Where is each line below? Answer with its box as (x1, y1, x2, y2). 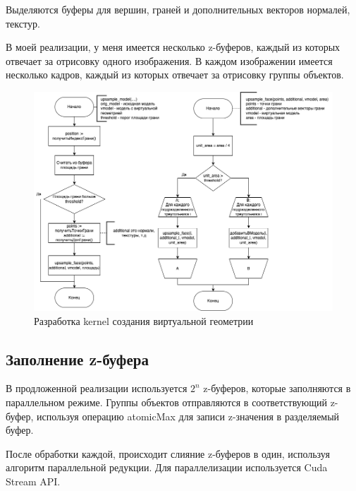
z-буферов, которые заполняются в (203, 381, 351, 396)
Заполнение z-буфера (6, 348, 149, 369)
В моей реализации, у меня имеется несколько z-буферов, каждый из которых (6, 40, 340, 54)
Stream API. (6, 473, 61, 488)
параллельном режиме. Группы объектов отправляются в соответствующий (6, 394, 327, 409)
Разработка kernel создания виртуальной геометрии (34, 313, 254, 328)
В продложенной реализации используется (6, 381, 188, 396)
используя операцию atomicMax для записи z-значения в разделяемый (37, 408, 340, 423)
